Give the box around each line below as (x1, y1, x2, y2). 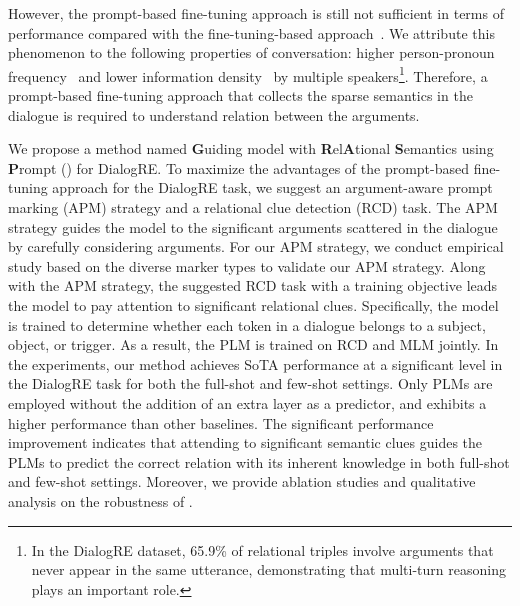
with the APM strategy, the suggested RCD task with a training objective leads (8, 275, 498, 296)
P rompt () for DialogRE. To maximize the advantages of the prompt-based (8, 157, 470, 178)
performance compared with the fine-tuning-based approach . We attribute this (8, 22, 495, 43)
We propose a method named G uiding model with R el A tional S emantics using (8, 138, 494, 159)
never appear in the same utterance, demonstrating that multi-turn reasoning (31, 559, 506, 580)
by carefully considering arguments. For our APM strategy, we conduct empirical (8, 236, 504, 257)
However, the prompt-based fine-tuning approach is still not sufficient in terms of (8, 3, 504, 23)
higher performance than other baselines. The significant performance (8, 412, 434, 433)
